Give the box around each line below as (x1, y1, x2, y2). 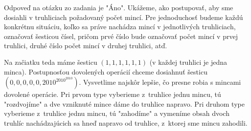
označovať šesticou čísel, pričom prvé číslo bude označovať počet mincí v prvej (4, 31, 238, 41)
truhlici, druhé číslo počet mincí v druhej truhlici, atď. (4, 40, 167, 51)
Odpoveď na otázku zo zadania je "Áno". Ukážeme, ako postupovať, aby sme (4, 2, 233, 12)
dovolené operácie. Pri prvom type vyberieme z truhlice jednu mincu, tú (4, 89, 221, 99)
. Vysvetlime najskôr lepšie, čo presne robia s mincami (79, 77, 241, 87)
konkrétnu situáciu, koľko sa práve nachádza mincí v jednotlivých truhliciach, (4, 21, 236, 32)
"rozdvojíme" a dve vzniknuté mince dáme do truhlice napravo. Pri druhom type (4, 98, 245, 109)
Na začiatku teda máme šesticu (4, 56, 97, 67)
